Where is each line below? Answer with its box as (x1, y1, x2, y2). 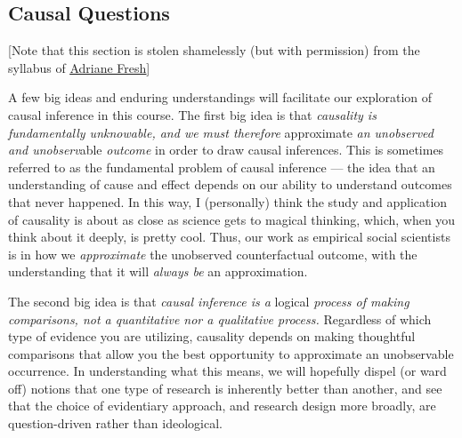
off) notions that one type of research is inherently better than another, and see (8, 378, 442, 397)
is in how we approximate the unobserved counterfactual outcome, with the (8, 244, 417, 263)
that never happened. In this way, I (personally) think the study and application (8, 192, 448, 211)
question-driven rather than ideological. (8, 414, 223, 433)
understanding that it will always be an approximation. (8, 262, 308, 281)
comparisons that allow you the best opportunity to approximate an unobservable (8, 344, 454, 362)
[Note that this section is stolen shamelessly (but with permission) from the (8, 41, 420, 60)
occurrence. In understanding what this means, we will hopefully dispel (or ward (8, 362, 447, 380)
